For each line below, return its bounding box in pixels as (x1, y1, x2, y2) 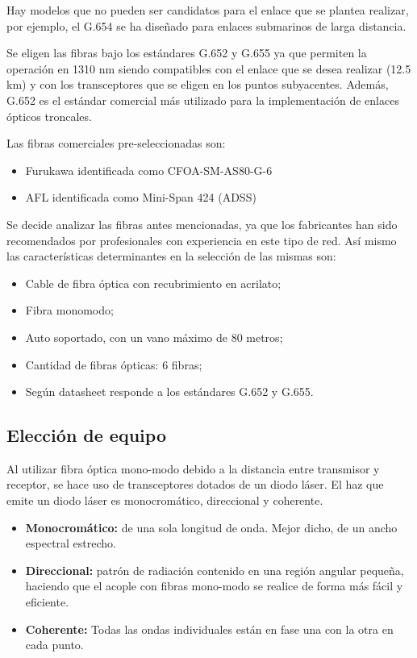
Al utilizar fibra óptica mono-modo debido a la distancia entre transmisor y (6, 460, 380, 477)
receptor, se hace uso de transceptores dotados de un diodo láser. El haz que (6, 476, 384, 493)
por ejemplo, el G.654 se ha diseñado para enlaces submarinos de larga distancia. (6, 17, 407, 34)
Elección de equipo (6, 423, 166, 448)
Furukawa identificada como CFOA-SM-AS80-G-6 (25, 161, 273, 178)
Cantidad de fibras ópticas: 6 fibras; (25, 356, 202, 373)
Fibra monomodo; (25, 302, 114, 319)
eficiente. (25, 593, 69, 610)
